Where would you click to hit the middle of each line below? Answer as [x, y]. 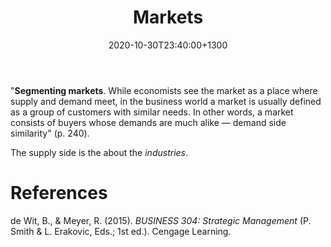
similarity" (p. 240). [50, 133]
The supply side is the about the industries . [99, 152]
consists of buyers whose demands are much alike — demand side [148, 122]
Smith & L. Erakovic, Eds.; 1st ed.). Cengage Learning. [121, 231]
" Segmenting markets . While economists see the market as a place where [164, 90]
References [59, 193]
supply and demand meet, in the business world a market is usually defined [166, 101]
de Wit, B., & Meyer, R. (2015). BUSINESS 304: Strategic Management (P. [161, 220]
